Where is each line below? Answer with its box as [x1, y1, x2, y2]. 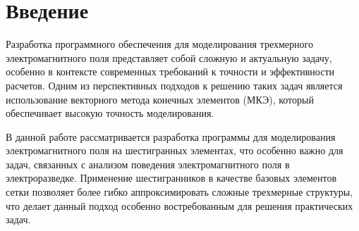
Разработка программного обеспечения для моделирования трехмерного [6, 37, 313, 51]
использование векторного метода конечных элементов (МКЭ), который [6, 92, 314, 106]
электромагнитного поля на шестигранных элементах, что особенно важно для [6, 143, 343, 158]
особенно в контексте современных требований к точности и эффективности [6, 64, 335, 79]
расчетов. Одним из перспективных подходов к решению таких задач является [6, 77, 343, 92]
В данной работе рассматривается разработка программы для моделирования [6, 129, 336, 144]
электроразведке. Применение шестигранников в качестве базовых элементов [6, 170, 337, 185]
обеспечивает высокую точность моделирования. [6, 106, 214, 120]
